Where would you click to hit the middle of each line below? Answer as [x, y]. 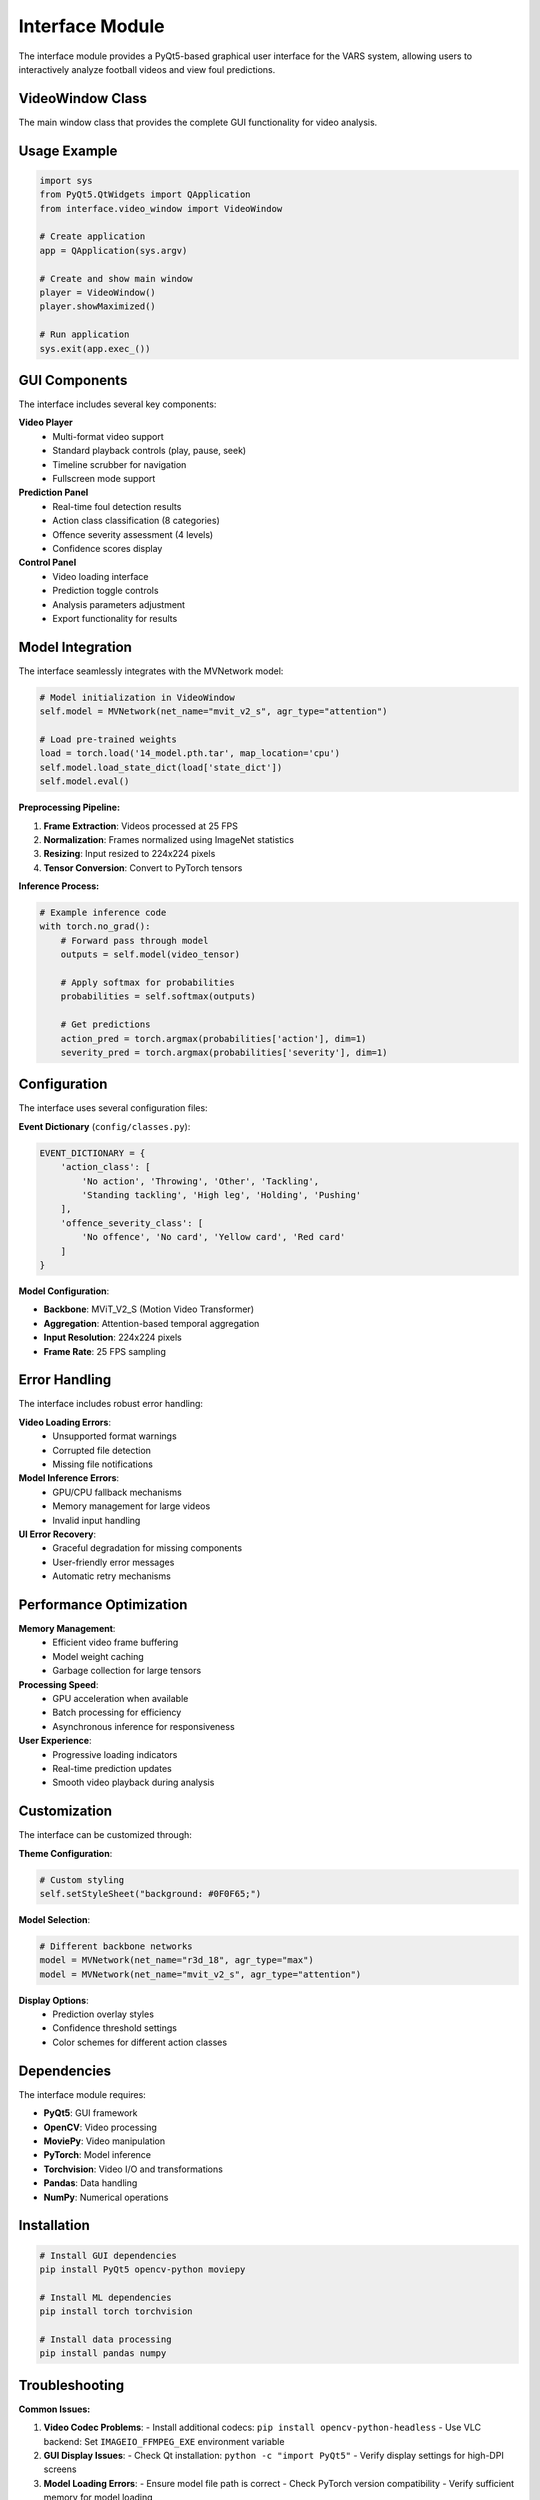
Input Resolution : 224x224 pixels [112, 1337]
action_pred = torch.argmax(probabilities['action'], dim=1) [213, 1038]
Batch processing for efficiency [117, 1712]
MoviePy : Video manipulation [104, 2141]
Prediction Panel [53, 492]
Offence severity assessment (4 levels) [133, 534]
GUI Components [73, 380]
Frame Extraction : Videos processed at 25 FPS [141, 826]
